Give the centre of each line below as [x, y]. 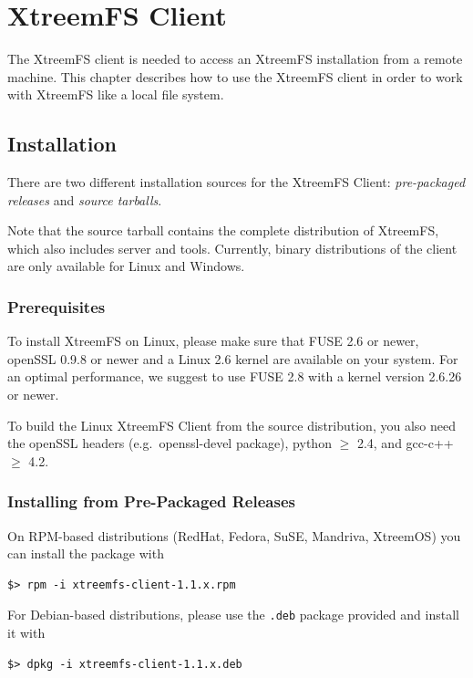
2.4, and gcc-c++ [405, 443]
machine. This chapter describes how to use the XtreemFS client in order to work [235, 76]
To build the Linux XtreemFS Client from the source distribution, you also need [231, 425]
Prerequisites [57, 307]
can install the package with [86, 553]
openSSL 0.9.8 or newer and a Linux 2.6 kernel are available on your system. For [233, 358]
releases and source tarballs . [85, 199]
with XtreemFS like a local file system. [116, 94]
